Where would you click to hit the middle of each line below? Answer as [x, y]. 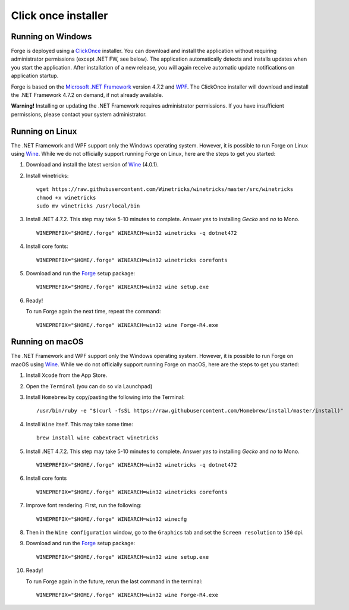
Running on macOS [47, 342]
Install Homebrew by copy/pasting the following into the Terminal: [105, 397]
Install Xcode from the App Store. [67, 375]
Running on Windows [51, 37]
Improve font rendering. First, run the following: [84, 505]
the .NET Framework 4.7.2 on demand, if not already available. [87, 95]
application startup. [35, 76]
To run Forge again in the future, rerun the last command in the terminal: [114, 581]
